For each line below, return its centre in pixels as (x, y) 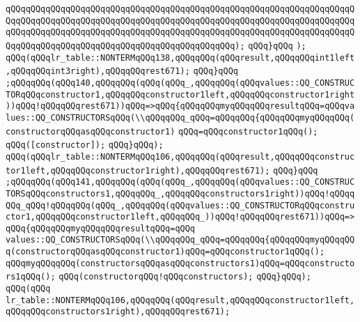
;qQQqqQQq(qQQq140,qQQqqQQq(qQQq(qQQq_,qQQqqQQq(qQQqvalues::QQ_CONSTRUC (180, 83)
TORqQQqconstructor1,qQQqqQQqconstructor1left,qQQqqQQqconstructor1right (180, 94)
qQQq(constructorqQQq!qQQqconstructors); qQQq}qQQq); (185, 277)
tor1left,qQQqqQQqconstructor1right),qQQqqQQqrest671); (138, 170)
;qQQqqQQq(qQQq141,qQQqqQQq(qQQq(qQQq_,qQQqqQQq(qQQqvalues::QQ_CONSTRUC (180, 182)
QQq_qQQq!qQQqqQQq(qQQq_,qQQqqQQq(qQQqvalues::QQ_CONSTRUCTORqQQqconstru (180, 205)
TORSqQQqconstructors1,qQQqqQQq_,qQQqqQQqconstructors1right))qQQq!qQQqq (180, 193)
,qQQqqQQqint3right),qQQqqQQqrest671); (98, 71)
